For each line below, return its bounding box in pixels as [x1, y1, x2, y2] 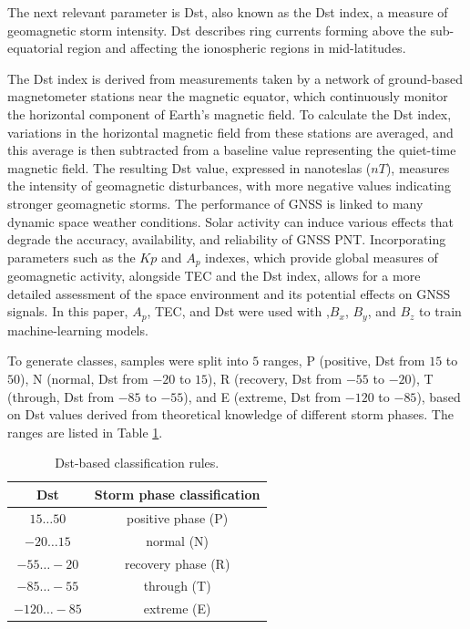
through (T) [143, 576, 211, 595]
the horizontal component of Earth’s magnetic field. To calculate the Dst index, [7, 104, 452, 123]
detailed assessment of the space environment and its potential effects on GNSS [7, 284, 451, 303]
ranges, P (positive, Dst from [262, 351, 425, 370]
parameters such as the [7, 247, 136, 266]
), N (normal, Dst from [20, 369, 148, 387]
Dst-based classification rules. [55, 453, 220, 472]
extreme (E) [143, 599, 211, 618]
